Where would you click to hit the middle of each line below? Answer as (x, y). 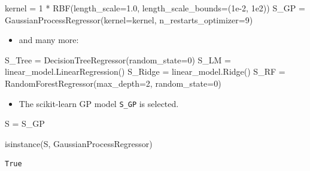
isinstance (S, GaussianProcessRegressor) (79, 143)
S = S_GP (25, 123)
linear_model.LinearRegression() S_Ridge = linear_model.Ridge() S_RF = (145, 71)
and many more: (49, 40)
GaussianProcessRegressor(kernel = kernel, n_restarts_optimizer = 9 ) (129, 19)
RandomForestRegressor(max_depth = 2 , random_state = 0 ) (113, 83)
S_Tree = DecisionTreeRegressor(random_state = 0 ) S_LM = (118, 59)
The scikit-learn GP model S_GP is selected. (99, 103)
